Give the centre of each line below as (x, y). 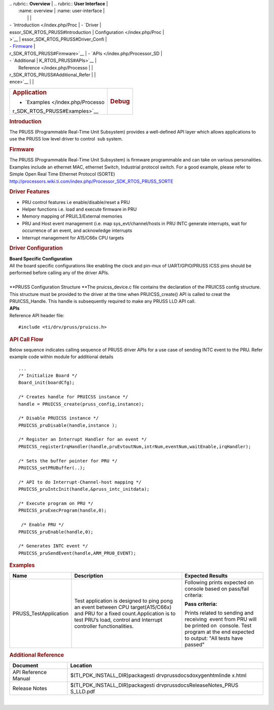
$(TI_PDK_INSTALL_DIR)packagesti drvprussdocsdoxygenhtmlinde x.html (159, 675)
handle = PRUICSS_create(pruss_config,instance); (81, 404)
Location (81, 666)
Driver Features (29, 192)
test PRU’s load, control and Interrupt (118, 620)
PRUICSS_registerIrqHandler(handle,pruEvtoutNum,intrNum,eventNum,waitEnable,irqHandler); (135, 446)
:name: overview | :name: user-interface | (62, 11)
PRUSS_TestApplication (40, 614)
